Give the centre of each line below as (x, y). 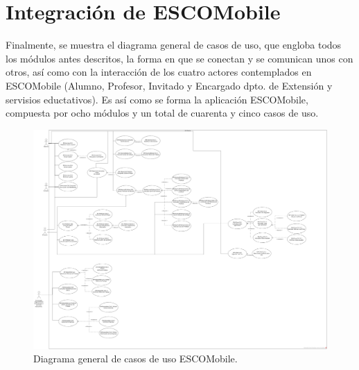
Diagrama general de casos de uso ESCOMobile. (135, 359)
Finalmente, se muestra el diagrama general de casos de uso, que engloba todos (174, 45)
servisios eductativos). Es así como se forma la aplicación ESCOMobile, (157, 99)
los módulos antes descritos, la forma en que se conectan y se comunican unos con (179, 58)
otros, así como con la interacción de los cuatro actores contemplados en (159, 72)
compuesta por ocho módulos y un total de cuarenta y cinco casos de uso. (162, 113)
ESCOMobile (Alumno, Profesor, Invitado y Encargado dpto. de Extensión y (169, 85)
